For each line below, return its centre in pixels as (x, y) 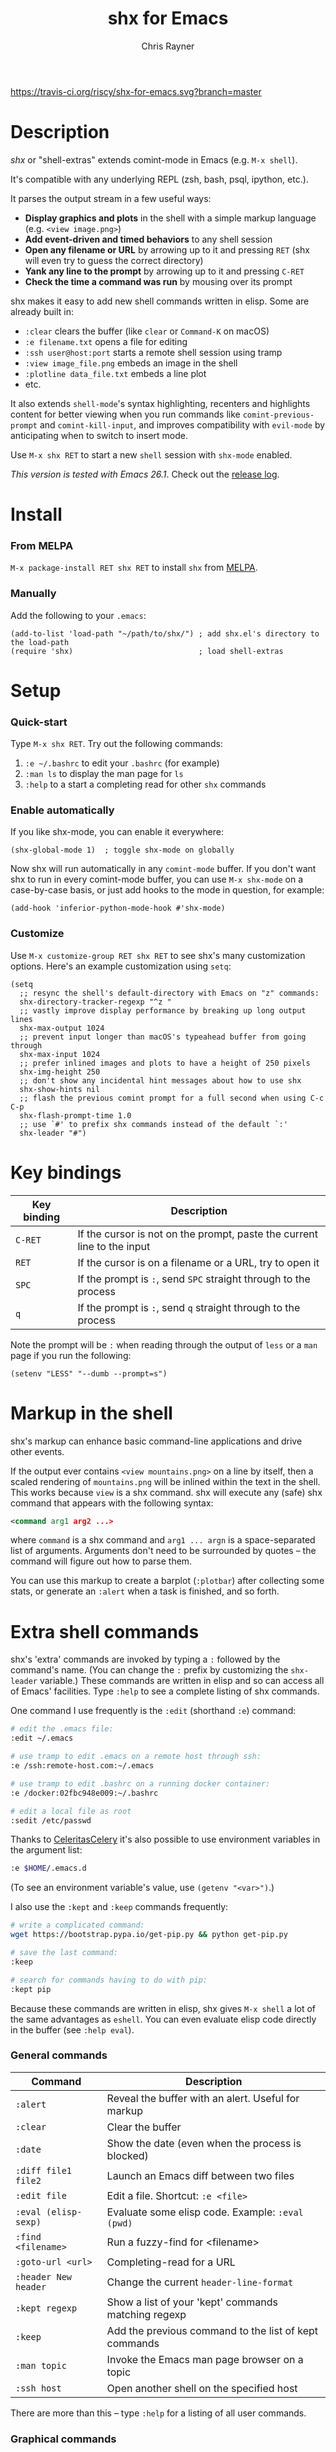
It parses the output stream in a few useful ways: (111, 198)
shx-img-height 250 (60, 1072)
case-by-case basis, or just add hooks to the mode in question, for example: (167, 890)
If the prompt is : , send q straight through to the (189, 1307)
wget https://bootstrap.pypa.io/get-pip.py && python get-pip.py (149, 1935)
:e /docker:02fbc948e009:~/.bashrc (84, 1793)
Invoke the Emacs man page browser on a (205, 2359)
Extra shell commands (105, 1631)
